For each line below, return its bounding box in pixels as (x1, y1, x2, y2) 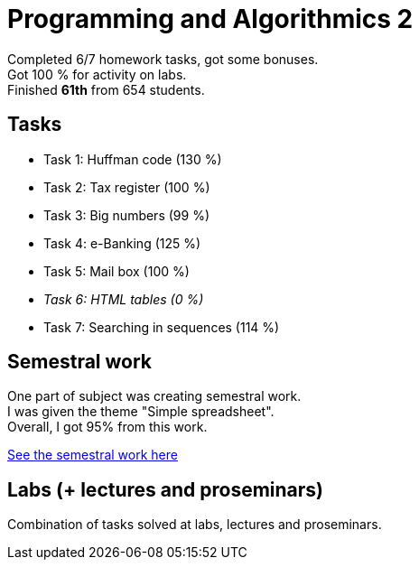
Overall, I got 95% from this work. (7, 419, 208, 435)
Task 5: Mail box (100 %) (43, 263, 190, 279)
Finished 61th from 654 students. (7, 81, 205, 98)
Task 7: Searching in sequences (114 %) (43, 319, 280, 335)
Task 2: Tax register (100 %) (43, 179, 210, 195)
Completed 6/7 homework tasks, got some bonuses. (7, 51, 319, 67)
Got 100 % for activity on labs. (7, 66, 187, 82)
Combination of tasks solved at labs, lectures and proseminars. (7, 516, 382, 533)
